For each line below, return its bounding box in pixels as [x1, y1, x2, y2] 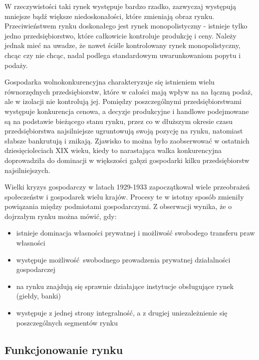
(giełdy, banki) [16, 290, 61, 301]
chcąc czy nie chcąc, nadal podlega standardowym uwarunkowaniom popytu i [4, 49, 241, 60]
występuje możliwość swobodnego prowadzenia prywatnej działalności [16, 254, 231, 264]
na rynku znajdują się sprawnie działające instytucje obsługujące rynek [16, 280, 234, 291]
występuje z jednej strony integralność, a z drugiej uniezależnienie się [16, 307, 228, 318]
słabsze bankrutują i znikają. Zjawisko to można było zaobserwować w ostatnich [4, 135, 250, 145]
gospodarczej [16, 264, 56, 274]
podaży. [4, 59, 28, 70]
